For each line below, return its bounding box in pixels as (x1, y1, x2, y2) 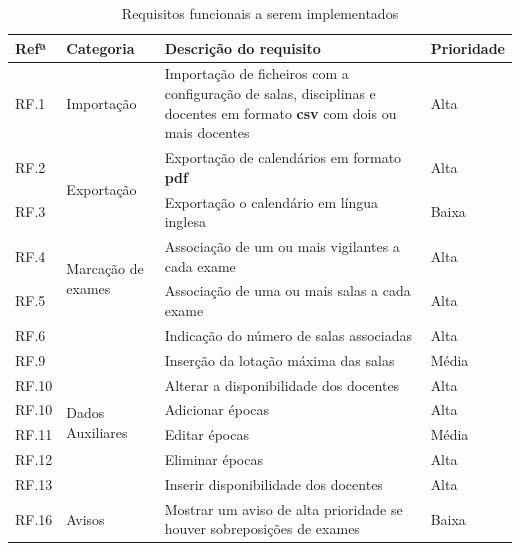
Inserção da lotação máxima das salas (164, 349, 395, 370)
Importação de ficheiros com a (164, 63, 349, 84)
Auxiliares (66, 421, 128, 442)
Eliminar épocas (164, 449, 263, 470)
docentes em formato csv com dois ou (164, 102, 397, 123)
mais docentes (164, 122, 250, 143)
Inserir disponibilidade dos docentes (164, 473, 383, 494)
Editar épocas (164, 424, 249, 445)
